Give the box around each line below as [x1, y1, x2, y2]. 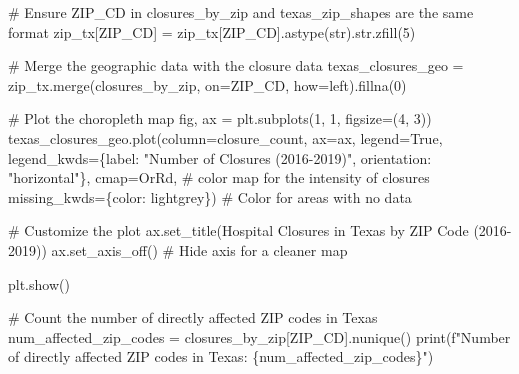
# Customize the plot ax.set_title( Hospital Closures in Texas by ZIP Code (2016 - [8, 220, 512, 241]
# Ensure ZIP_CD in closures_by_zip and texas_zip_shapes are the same [8, 2, 474, 22]
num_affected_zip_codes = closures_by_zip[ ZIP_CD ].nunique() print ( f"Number [8, 326, 511, 347]
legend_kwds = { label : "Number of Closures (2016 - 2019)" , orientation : [8, 147, 432, 168]
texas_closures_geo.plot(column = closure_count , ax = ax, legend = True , [8, 127, 443, 148]
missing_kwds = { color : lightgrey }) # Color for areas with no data [8, 186, 412, 207]
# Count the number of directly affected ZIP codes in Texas [8, 307, 378, 328]
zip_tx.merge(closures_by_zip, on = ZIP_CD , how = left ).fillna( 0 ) [8, 74, 407, 95]
